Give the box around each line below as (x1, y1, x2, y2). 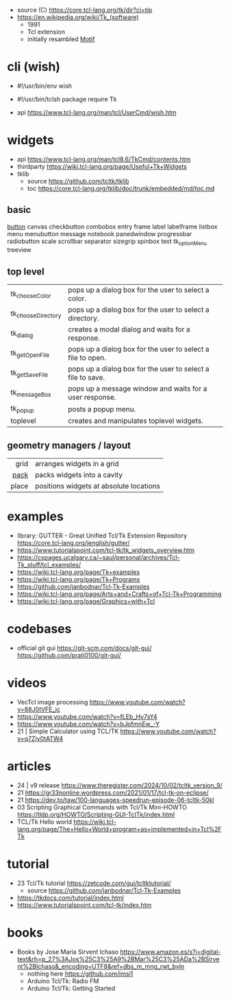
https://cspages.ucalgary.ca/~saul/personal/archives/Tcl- (16, 553, 180, 562)
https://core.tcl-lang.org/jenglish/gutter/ (16, 539, 130, 547)
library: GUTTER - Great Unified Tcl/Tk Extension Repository (16, 531, 188, 540)
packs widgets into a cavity (35, 470, 123, 480)
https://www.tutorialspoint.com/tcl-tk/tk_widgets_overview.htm (16, 546, 195, 555)
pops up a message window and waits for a (68, 384, 207, 393)
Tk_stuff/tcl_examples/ (16, 561, 81, 569)
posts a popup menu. (68, 404, 136, 414)
